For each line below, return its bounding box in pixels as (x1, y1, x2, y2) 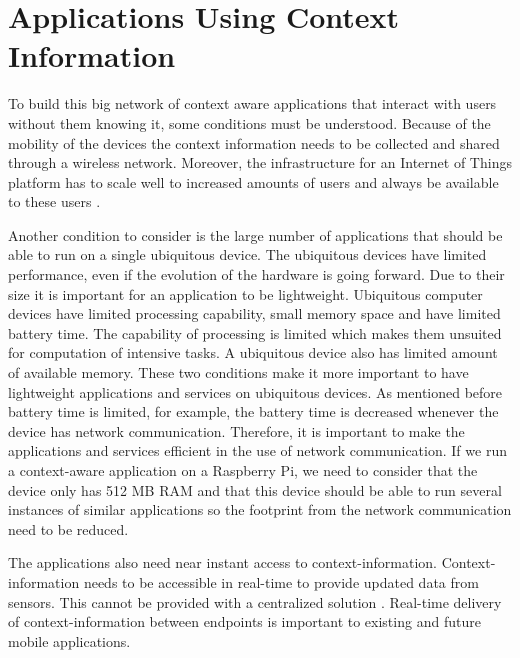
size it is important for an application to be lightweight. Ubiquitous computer (8, 283, 483, 304)
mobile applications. (8, 630, 131, 651)
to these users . (8, 191, 101, 212)
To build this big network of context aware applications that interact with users (8, 93, 497, 114)
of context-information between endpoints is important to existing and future (8, 611, 481, 632)
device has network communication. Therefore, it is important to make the (8, 420, 465, 441)
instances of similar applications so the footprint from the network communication (8, 499, 512, 520)
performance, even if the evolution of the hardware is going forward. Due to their (8, 264, 505, 285)
